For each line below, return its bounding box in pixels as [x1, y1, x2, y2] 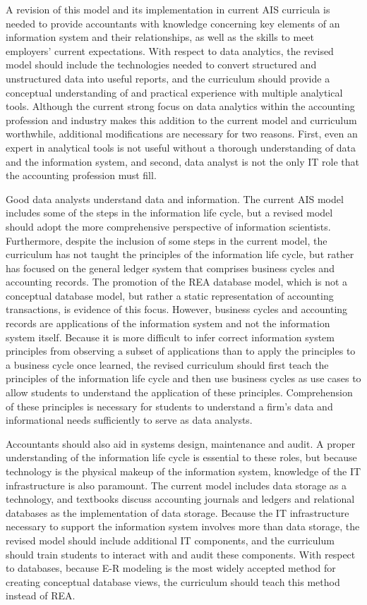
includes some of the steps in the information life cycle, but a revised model [6, 205, 333, 220]
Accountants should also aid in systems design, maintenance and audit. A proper [6, 436, 356, 451]
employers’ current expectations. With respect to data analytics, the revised [6, 43, 334, 58]
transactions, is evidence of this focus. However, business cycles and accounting [6, 302, 348, 317]
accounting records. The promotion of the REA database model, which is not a [6, 274, 348, 289]
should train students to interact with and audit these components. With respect [6, 546, 356, 561]
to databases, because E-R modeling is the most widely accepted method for [6, 561, 336, 575]
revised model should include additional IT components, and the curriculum [6, 532, 335, 547]
